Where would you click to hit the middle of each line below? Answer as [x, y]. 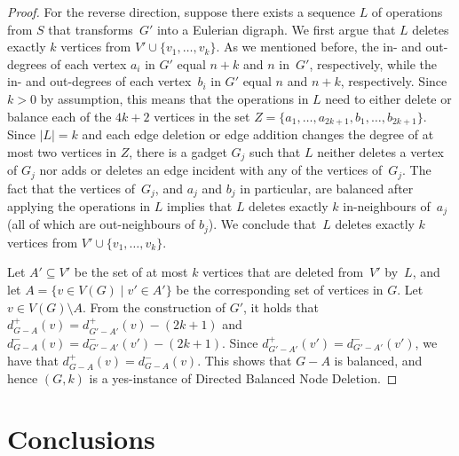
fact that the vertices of [71, 188]
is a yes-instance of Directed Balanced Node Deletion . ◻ [243, 377]
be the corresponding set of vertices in [280, 290]
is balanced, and [378, 361]
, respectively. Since [394, 81]
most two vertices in [62, 151]
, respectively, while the [373, 63]
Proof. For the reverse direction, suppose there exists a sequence [181, 12]
